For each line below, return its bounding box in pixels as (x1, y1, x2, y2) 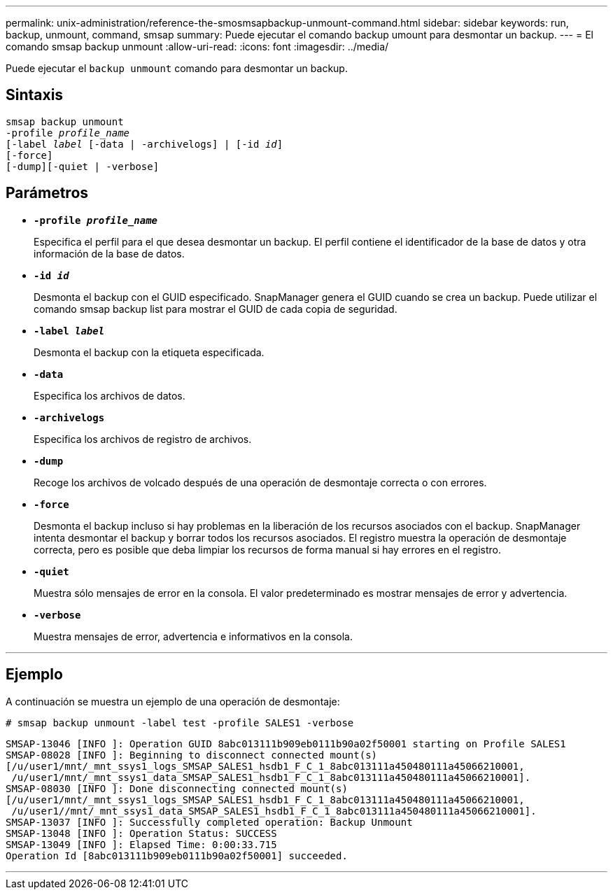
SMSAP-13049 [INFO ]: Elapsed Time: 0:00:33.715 (6, 838, 277, 850)
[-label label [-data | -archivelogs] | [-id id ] (6, 138, 283, 150)
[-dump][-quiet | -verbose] (6, 160, 160, 172)
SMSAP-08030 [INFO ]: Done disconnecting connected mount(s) (6, 782, 348, 794)
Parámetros (6, 184, 89, 202)
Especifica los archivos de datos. (34, 389, 185, 402)
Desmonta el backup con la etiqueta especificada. (34, 346, 265, 358)
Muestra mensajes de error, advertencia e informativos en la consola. (34, 630, 353, 642)
